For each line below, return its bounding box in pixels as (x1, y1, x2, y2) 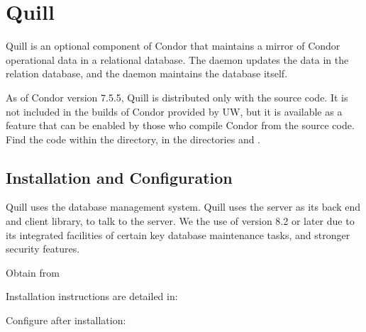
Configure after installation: (6, 313, 126, 328)
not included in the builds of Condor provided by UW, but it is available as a (6, 104, 343, 118)
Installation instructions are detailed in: (6, 289, 178, 304)
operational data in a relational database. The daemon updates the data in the (6, 52, 349, 67)
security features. (6, 241, 80, 256)
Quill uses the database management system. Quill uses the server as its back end (6, 199, 361, 214)
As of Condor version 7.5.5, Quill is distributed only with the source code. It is (6, 89, 348, 104)
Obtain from (6, 265, 60, 280)
